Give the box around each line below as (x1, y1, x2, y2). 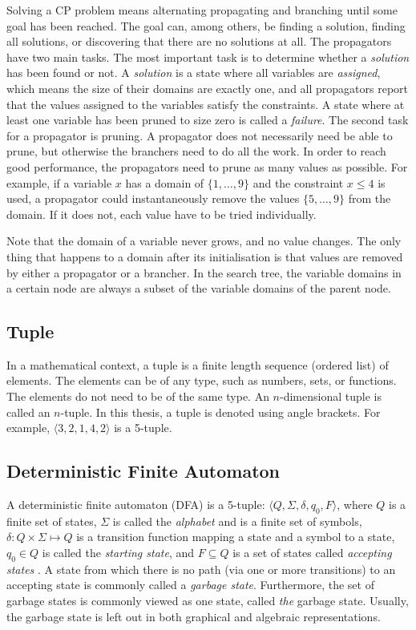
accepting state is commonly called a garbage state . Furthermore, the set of (6, 576, 374, 593)
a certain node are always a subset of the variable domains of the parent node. (6, 280, 391, 297)
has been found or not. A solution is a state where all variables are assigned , (6, 64, 381, 81)
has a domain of (125, 174, 204, 191)
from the (348, 190, 391, 207)
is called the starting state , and (42, 544, 195, 561)
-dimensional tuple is (280, 388, 382, 405)
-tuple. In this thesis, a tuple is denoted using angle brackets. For (60, 403, 381, 420)
